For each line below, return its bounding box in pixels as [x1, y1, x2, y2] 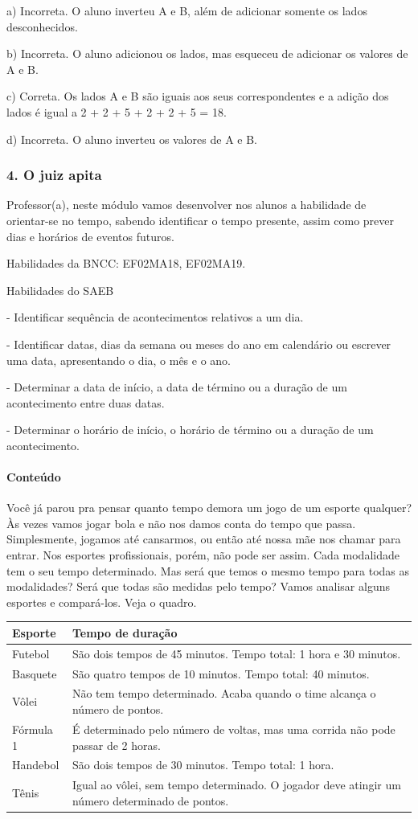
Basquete [12, 665, 57, 682]
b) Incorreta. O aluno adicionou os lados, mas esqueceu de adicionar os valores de [6, 45, 408, 62]
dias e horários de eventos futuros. [6, 227, 174, 244]
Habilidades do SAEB [6, 281, 114, 298]
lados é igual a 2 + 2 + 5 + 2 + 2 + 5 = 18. [6, 103, 227, 120]
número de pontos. [72, 701, 164, 718]
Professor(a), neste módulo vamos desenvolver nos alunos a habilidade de [6, 196, 367, 213]
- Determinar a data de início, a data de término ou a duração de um [6, 379, 347, 395]
